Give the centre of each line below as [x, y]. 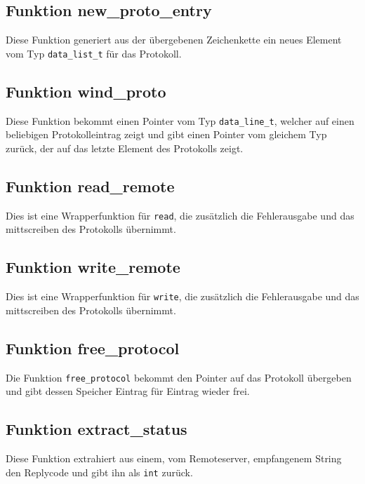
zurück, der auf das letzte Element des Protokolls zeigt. [125, 148]
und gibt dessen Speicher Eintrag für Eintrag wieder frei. [128, 391]
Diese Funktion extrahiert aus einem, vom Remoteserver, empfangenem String [174, 458]
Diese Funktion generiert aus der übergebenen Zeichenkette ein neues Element [174, 40]
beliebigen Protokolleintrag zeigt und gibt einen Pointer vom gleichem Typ [166, 134]
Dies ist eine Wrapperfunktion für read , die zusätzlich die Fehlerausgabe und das [180, 215]
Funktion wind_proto [86, 91]
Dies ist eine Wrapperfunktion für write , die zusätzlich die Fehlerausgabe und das [182, 296]
